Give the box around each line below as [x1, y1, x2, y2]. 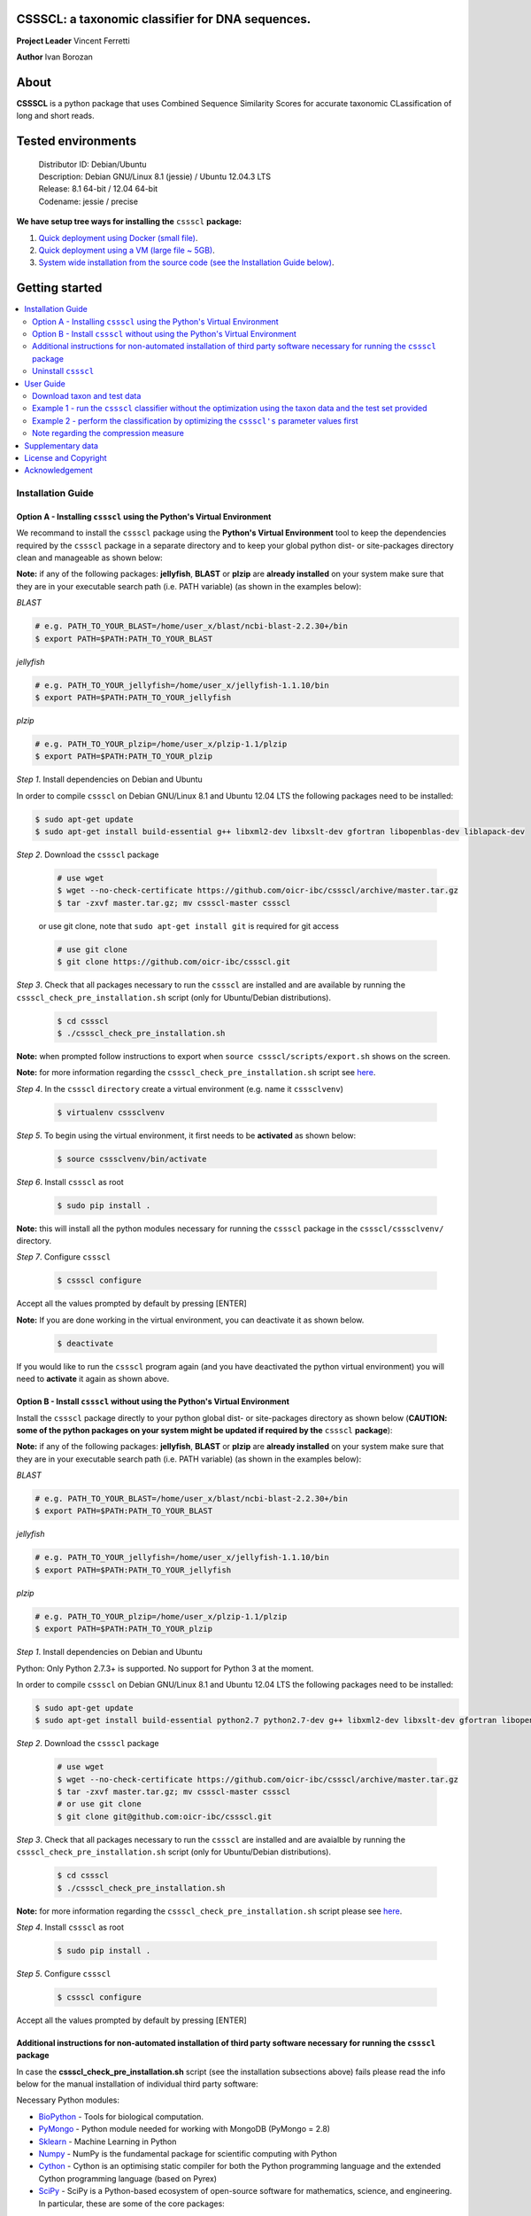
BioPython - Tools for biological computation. [38, 2111, 204, 2122]
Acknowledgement [24, 465, 93, 476]
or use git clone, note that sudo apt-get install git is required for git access [38, 920, 340, 931]
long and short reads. [16, 111, 95, 121]
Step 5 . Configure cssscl [16, 1968, 112, 1978]
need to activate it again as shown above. [16, 1374, 170, 1385]
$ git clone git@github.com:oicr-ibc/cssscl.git [57, 1811, 273, 1822]
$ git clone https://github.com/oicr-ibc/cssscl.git [57, 957, 291, 967]
